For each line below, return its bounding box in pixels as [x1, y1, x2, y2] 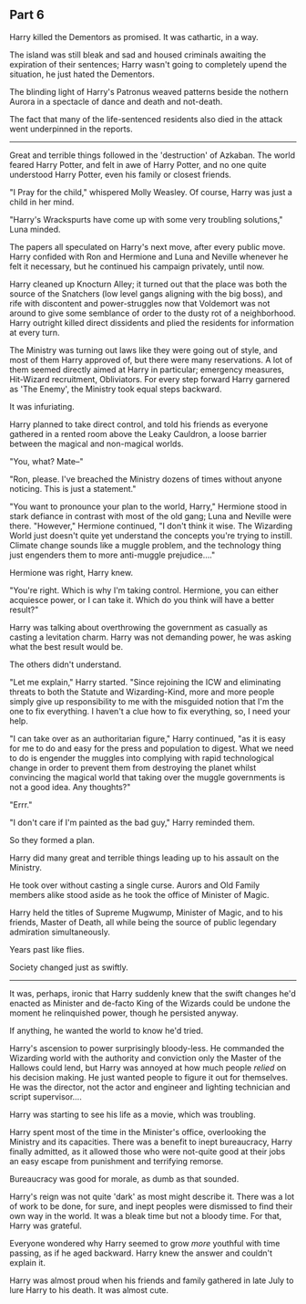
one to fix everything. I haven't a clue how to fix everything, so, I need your [9, 705, 291, 716]
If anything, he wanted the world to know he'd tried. [9, 1025, 204, 1036]
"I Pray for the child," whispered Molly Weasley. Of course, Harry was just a [9, 186, 293, 197]
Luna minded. [9, 224, 61, 235]
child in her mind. [9, 196, 75, 207]
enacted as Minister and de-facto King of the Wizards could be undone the [9, 997, 291, 1008]
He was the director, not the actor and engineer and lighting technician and [9, 1081, 291, 1092]
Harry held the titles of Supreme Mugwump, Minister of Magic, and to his [9, 907, 284, 918]
